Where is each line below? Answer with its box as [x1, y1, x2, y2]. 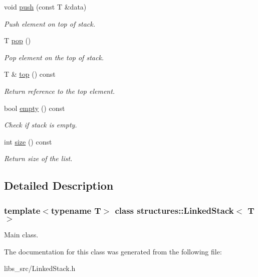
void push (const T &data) [4, 2, 87, 12]
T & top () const [4, 69, 56, 79]
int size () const [4, 136, 52, 147]
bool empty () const [4, 102, 65, 113]
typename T [51, 204, 101, 216]
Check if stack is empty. [4, 119, 77, 130]
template [4, 204, 41, 216]
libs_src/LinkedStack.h [4, 263, 76, 273]
